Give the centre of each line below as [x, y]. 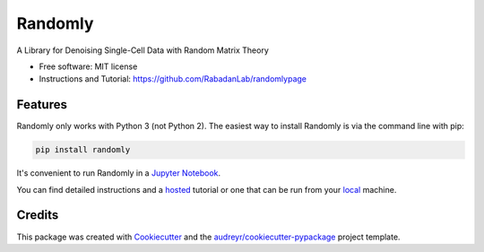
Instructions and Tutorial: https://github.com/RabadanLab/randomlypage [173, 79]
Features [42, 104]
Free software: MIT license [88, 66]
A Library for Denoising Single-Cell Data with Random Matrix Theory [143, 50]
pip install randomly [83, 150]
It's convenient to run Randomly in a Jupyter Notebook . [119, 173]
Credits [38, 215]
